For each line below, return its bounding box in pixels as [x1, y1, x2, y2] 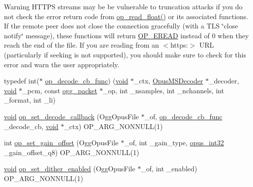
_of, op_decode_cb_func [144, 111, 223, 121]
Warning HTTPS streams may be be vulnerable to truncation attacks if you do [4, 1, 243, 11]
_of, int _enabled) [141, 163, 197, 174]
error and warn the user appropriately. [4, 59, 119, 69]
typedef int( [4, 76, 39, 86]
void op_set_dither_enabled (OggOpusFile [4, 163, 136, 174]
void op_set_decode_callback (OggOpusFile [4, 111, 139, 121]
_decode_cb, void [4, 121, 58, 131]
